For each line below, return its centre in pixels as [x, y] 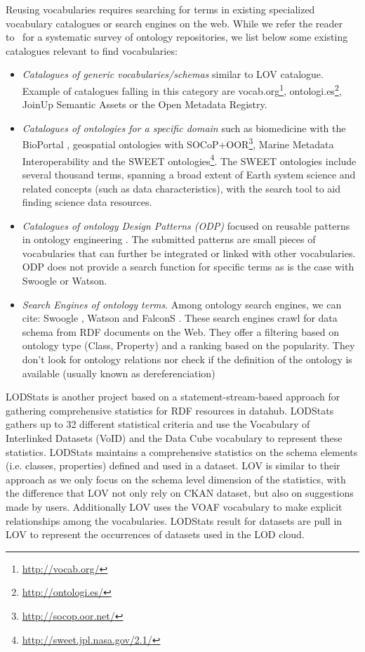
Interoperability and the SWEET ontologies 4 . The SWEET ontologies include [189, 159]
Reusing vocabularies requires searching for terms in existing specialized [160, 9]
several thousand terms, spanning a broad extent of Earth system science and [189, 174]
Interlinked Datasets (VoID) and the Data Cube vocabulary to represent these [174, 438]
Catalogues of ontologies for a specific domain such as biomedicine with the [184, 128]
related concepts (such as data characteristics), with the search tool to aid [181, 188]
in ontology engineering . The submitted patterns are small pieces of [169, 239]
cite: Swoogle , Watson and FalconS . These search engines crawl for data [180, 318]
